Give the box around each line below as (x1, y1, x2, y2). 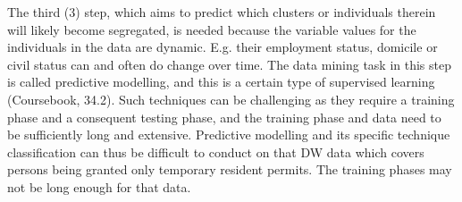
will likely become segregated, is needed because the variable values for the (7, 20, 416, 38)
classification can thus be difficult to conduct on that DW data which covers (7, 142, 424, 161)
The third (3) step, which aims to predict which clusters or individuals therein (7, 3, 436, 21)
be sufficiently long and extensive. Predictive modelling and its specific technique (7, 125, 450, 144)
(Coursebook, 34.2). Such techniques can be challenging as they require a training (7, 89, 455, 108)
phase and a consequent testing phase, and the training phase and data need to (7, 107, 441, 126)
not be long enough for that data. (7, 177, 191, 196)
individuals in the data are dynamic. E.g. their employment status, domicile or (7, 38, 438, 56)
